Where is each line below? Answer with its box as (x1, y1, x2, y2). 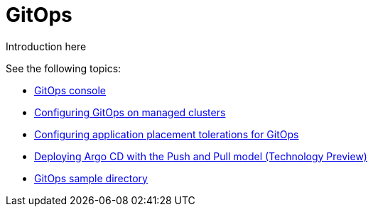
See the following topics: (6, 62, 121, 74)
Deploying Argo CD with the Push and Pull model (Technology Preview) (34, 150, 367, 162)
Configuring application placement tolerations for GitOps (34, 128, 299, 140)
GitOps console (34, 84, 107, 96)
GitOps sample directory (34, 172, 148, 184)
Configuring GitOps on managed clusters (34, 106, 226, 118)
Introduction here (6, 40, 87, 52)
